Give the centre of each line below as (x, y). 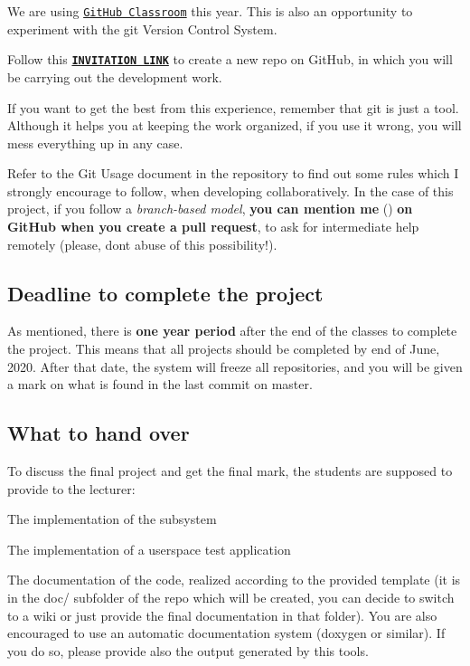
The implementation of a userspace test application (149, 549)
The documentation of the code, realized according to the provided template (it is (234, 580)
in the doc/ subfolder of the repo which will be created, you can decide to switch (231, 597)
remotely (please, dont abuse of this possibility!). (142, 244)
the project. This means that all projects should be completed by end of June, (224, 349)
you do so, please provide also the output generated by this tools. (188, 650)
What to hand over (99, 433)
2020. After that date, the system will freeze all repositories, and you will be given (235, 366)
